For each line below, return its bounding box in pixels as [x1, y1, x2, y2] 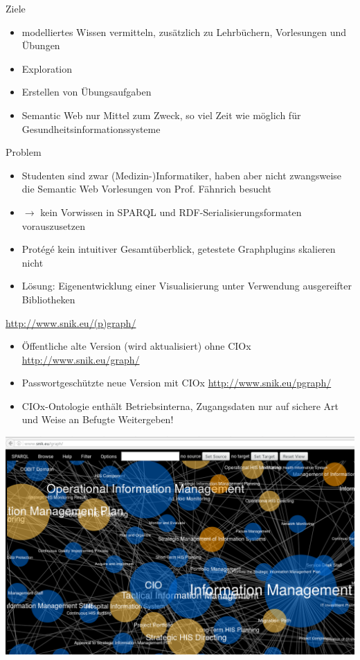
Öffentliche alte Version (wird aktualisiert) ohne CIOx [21, 339, 251, 353]
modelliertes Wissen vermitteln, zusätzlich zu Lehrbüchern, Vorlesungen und [21, 24, 347, 39]
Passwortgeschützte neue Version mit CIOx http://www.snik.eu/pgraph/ [21, 375, 332, 390]
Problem [6, 145, 42, 159]
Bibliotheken [21, 292, 75, 306]
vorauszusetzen [21, 218, 85, 233]
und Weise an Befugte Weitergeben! [21, 412, 174, 427]
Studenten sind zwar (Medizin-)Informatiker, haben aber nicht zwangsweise [21, 168, 342, 182]
